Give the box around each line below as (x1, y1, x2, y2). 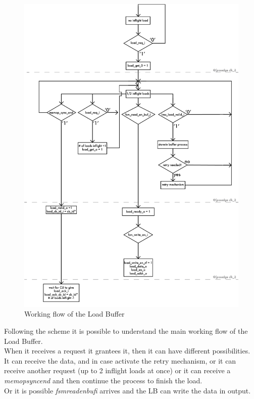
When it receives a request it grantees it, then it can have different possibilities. (4, 345, 250, 356)
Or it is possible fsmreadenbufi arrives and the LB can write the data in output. (4, 385, 251, 395)
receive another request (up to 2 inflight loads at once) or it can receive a (4, 365, 231, 376)
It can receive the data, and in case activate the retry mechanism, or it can (4, 355, 236, 366)
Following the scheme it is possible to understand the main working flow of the (4, 326, 248, 336)
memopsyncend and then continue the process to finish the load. (4, 375, 202, 386)
